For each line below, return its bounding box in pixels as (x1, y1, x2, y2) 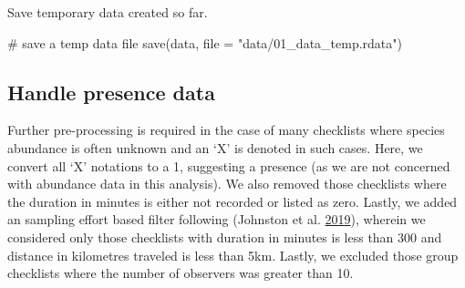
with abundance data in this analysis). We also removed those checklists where (7, 174, 447, 193)
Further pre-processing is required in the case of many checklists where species (7, 120, 445, 139)
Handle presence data (7, 77, 215, 106)
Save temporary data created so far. (7, 3, 208, 21)
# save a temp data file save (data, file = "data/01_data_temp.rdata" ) (7, 33, 403, 52)
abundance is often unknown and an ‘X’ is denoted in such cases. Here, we (7, 138, 423, 157)
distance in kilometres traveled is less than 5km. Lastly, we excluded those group (7, 245, 459, 264)
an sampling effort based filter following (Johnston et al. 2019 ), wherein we (7, 210, 426, 229)
